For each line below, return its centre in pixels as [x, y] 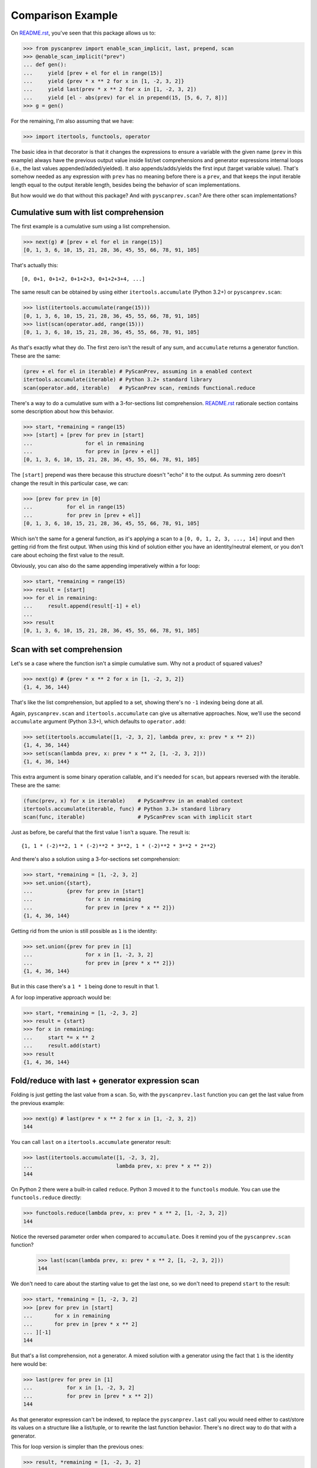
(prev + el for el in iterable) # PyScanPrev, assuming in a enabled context [138, 371]
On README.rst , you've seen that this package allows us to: [83, 33]
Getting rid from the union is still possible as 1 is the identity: [84, 931]
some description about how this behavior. [62, 411]
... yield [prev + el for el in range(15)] [93, 73]
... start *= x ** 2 [59, 1037]
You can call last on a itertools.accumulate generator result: [91, 1142]
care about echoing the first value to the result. [68, 555]
